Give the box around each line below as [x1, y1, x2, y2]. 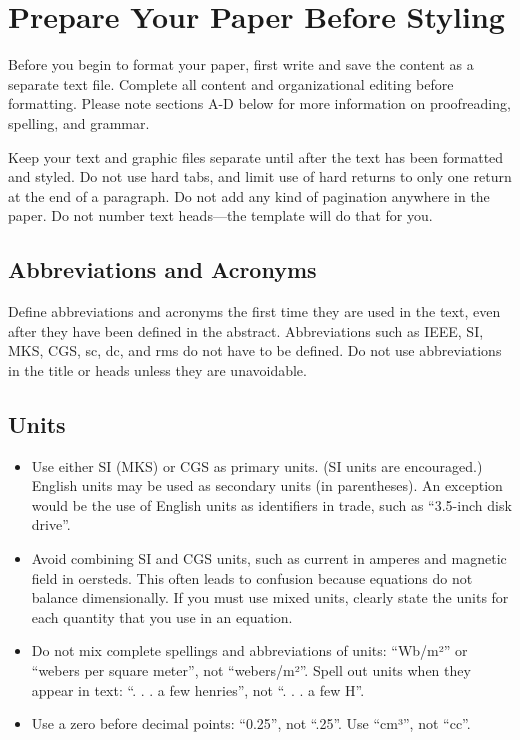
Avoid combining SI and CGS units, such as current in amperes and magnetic [31, 548, 507, 569]
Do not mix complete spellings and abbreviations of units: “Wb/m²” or [31, 640, 468, 661]
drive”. [31, 514, 71, 535]
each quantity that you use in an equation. [31, 606, 293, 627]
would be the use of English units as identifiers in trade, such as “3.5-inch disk [31, 494, 512, 515]
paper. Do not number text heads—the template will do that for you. [8, 205, 433, 226]
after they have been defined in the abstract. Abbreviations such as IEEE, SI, [8, 320, 484, 341]
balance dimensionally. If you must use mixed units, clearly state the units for [31, 587, 509, 608]
